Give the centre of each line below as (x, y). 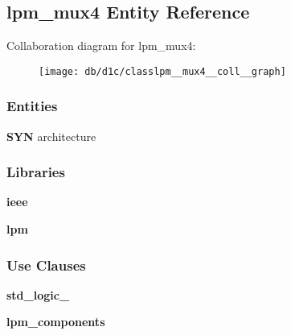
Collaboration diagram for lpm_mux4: (101, 45)
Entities (32, 106)
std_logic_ (38, 294)
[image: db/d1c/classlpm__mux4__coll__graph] (162, 71)
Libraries (36, 172)
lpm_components (56, 322)
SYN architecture (51, 136)
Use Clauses (46, 265)
